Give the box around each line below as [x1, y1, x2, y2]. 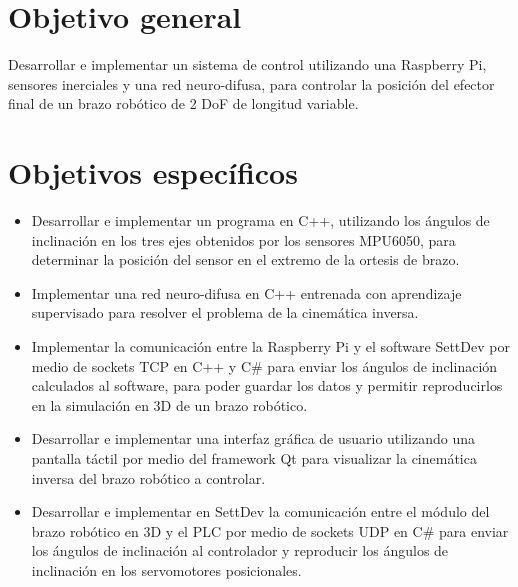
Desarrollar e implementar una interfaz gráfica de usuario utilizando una [31, 428, 476, 449]
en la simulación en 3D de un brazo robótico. [31, 394, 308, 415]
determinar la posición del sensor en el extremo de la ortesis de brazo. [31, 249, 460, 270]
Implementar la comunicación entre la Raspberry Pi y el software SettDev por [31, 336, 510, 356]
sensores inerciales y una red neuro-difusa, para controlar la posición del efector [8, 73, 495, 94]
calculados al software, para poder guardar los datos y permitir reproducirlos [31, 375, 503, 396]
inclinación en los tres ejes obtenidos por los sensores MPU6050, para [31, 229, 456, 250]
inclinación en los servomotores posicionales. [31, 559, 302, 580]
